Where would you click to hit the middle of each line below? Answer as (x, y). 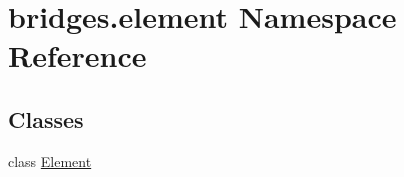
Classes (46, 118)
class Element (50, 160)
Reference (77, 55)
